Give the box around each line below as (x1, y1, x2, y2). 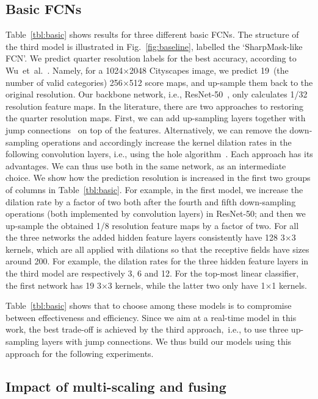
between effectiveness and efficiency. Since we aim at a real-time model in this (5, 311, 297, 323)
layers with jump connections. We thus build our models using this (42, 335, 292, 348)
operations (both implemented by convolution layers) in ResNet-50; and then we (5, 207, 306, 220)
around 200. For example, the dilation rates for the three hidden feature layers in (5, 255, 309, 267)
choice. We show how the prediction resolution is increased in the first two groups (5, 171, 311, 184)
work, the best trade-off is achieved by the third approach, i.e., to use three (5, 323, 289, 336)
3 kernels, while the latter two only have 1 (107, 278, 266, 291)
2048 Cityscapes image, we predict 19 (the (129, 63, 289, 76)
